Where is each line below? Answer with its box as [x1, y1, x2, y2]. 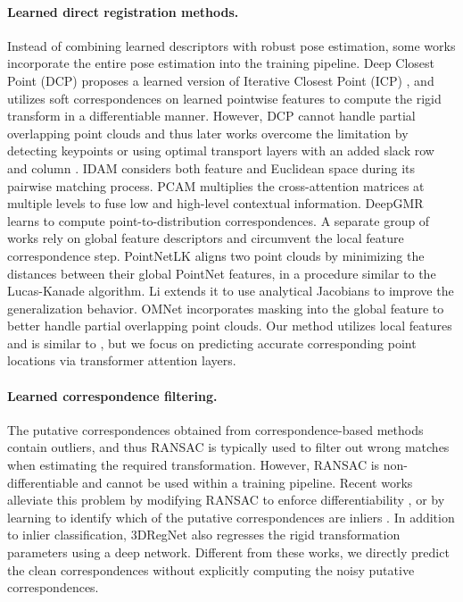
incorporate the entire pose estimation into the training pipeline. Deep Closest [7, 54, 434, 72]
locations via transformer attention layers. [7, 351, 236, 370]
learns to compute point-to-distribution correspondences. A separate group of [7, 211, 430, 230]
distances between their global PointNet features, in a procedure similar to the [7, 263, 436, 282]
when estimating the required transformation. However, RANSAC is [7, 456, 380, 474]
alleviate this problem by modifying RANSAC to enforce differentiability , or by [7, 490, 445, 509]
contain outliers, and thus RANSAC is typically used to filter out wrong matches [7, 438, 450, 456]
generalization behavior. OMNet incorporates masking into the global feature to [7, 298, 444, 317]
